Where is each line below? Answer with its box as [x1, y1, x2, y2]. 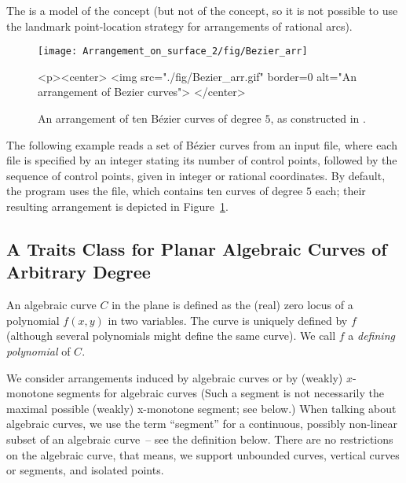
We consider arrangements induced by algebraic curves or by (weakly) [6, 369, 343, 385]
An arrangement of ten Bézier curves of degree [38, 110, 262, 127]
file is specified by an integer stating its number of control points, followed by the [6, 152, 397, 168]
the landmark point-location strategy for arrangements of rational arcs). [6, 17, 353, 34]
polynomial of [6, 342, 71, 359]
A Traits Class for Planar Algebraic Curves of [6, 236, 387, 260]
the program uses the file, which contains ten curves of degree [6, 183, 303, 199]
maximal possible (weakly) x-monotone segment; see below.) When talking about [6, 400, 397, 416]
